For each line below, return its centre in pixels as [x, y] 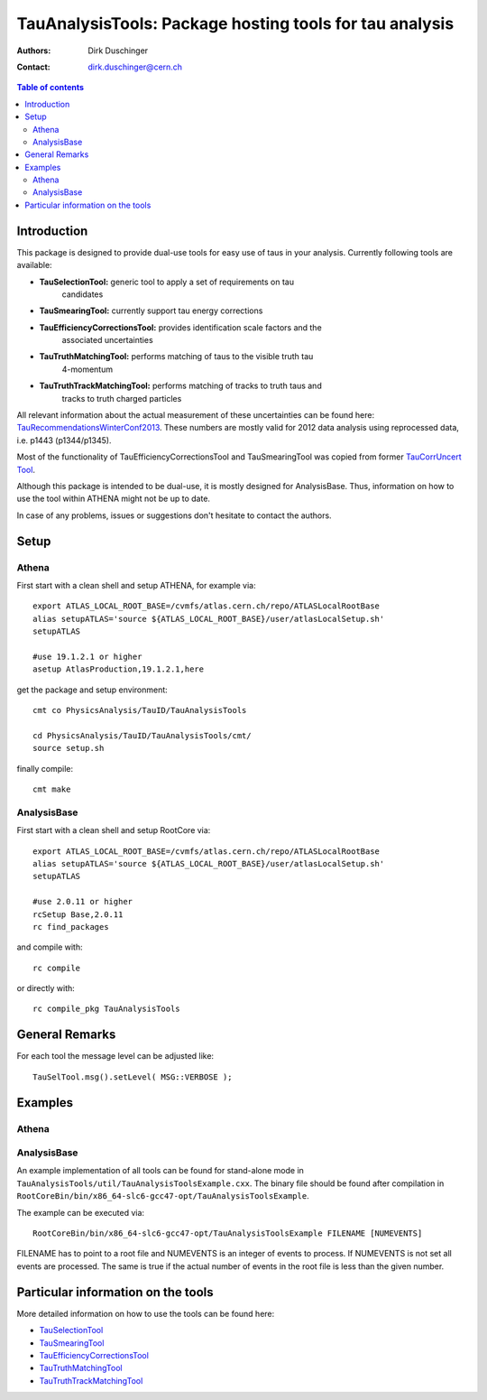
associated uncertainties [107, 340]
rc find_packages [71, 927]
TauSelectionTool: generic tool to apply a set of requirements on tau [167, 282]
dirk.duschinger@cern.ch [135, 67]
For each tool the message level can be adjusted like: [115, 1056]
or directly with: [46, 988]
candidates [83, 294]
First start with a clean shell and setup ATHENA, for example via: [136, 585]
